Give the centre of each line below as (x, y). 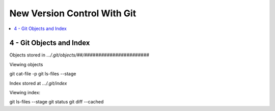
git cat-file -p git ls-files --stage (43, 74)
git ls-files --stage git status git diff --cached (57, 102)
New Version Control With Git (73, 13)
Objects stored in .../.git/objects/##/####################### (79, 55)
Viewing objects (26, 64)
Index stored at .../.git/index (38, 83)
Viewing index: (25, 93)
